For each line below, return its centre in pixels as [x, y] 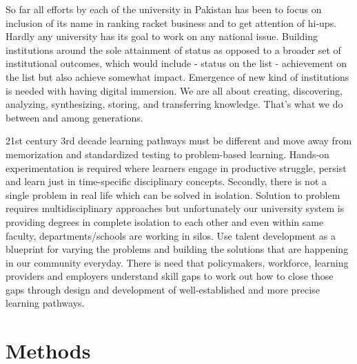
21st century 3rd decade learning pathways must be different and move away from [179, 141]
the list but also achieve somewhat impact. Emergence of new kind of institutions [177, 76]
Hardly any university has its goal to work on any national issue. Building [162, 36]
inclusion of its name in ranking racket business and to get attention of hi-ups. [171, 22]
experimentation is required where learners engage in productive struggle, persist [176, 167]
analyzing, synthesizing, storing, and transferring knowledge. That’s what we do [174, 104]
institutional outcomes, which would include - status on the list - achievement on [176, 63]
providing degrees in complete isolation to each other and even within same [165, 221]
